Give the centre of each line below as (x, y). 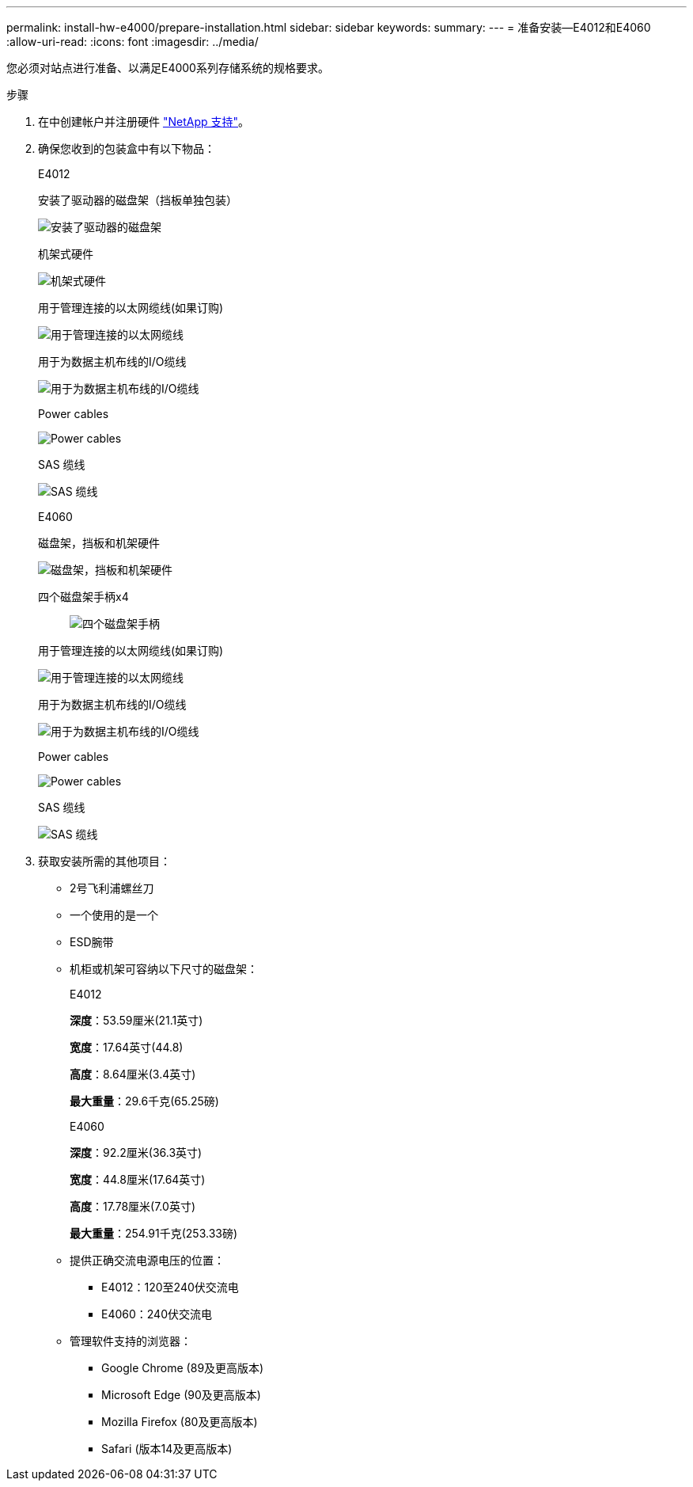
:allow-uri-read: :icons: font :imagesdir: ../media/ (133, 42)
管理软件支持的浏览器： (131, 1341)
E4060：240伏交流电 (157, 1314)
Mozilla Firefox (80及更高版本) (180, 1422)
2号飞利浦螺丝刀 (112, 888)
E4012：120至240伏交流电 (170, 1287)
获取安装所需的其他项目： (104, 861)
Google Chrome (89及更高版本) (183, 1368)
